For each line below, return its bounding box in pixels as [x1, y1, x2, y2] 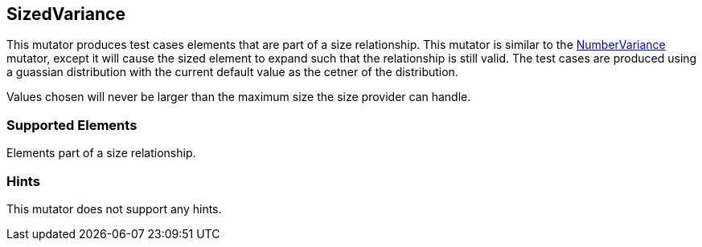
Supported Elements [6, 116, 138, 133]
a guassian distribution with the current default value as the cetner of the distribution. [6, 65, 458, 79]
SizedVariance [6, 4, 125, 24]
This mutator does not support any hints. [6, 201, 222, 216]
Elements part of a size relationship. [6, 146, 196, 160]
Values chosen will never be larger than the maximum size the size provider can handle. [6, 90, 471, 104]
